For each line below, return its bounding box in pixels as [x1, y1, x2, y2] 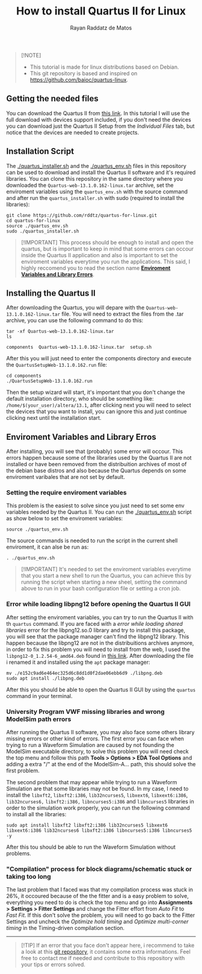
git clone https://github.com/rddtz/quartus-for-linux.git [6, 212, 158, 218]
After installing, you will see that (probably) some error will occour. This [6, 448, 183, 455]
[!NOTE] [20, 51, 41, 58]
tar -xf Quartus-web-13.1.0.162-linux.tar [6, 328, 114, 335]
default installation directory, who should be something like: [6, 395, 155, 402]
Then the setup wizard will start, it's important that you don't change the [6, 389, 185, 396]
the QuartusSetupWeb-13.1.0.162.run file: [6, 361, 107, 369]
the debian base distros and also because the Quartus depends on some [6, 467, 186, 474]
